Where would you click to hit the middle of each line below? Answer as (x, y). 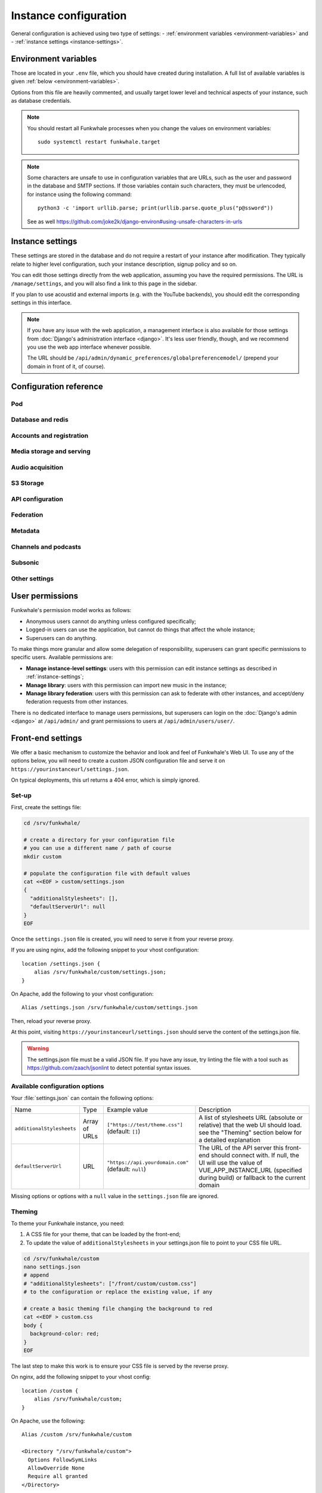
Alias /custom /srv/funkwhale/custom (77, 1434)
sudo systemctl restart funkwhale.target (99, 142)
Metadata (25, 531)
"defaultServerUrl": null (68, 907)
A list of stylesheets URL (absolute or (251, 1117)
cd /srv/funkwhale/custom (61, 1258)
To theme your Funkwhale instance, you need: (68, 1223)
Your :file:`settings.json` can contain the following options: (82, 1098)
